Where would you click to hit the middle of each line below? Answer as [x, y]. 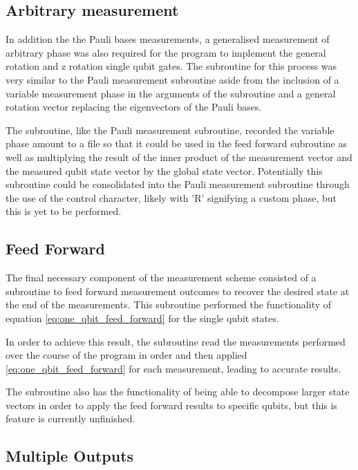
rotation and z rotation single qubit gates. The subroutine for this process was [171, 66]
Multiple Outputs [70, 456]
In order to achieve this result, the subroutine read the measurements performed [176, 341]
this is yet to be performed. [64, 211]
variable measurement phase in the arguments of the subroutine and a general [171, 93]
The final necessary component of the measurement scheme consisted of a [161, 278]
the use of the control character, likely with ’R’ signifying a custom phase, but [171, 197]
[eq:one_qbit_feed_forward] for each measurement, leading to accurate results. [173, 368]
